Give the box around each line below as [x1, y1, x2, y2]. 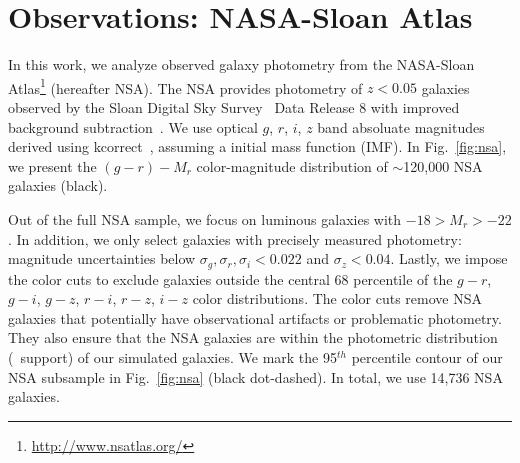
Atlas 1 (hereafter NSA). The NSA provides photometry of [8, 74, 363, 98]
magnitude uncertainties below [8, 248, 196, 269]
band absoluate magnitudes [317, 116, 485, 137]
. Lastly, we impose [390, 248, 508, 269]
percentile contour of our [351, 346, 503, 367]
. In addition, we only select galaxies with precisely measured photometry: [8, 228, 462, 249]
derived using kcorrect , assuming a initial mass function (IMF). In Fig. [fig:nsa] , [8, 136, 507, 157]
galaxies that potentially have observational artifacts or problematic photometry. [8, 307, 502, 328]
